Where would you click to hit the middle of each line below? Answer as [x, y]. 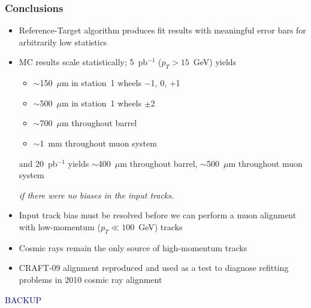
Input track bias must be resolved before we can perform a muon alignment [158, 215]
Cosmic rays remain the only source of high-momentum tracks [133, 247]
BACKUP [23, 299]
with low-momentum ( [60, 226]
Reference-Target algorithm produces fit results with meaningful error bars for [162, 30]
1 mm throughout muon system [98, 143]
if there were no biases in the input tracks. [96, 195]
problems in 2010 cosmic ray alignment [90, 279]
